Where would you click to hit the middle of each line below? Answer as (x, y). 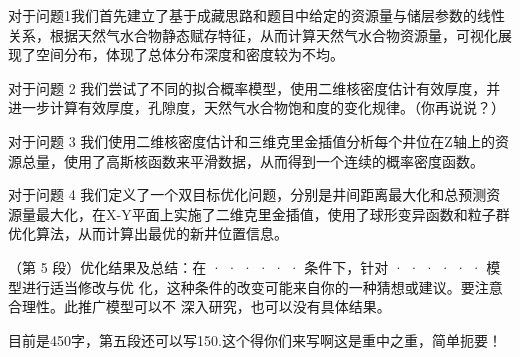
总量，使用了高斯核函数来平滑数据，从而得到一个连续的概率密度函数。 (252, 160)
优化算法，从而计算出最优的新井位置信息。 (148, 233)
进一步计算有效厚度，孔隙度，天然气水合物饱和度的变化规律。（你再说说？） (256, 107)
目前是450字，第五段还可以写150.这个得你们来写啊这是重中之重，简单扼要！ (255, 339)
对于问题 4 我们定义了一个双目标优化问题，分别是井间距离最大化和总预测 (247, 194)
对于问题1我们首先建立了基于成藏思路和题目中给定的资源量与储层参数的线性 (256, 15)
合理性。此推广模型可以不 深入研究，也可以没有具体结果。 (199, 306)
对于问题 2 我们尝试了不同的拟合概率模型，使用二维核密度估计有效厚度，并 (254, 87)
